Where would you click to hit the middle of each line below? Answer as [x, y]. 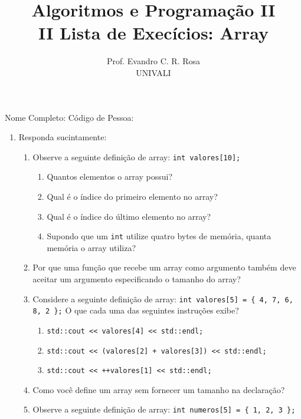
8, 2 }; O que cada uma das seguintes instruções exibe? [136, 310]
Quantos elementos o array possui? [110, 176]
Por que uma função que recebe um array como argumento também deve [164, 267]
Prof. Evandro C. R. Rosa [153, 61]
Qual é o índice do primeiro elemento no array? [132, 196]
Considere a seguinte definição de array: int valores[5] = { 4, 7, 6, [163, 298]
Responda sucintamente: [63, 137]
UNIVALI [153, 72]
